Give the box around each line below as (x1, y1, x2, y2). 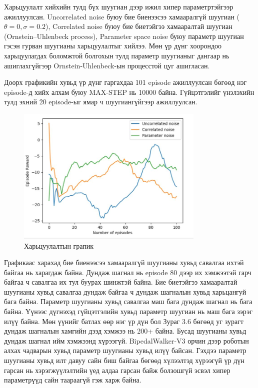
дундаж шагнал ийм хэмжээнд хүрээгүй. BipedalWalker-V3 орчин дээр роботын (4, 335, 249, 346)
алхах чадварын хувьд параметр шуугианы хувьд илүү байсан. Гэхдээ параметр (4, 345, 246, 356)
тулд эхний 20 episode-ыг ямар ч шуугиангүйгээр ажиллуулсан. (4, 96, 197, 107)
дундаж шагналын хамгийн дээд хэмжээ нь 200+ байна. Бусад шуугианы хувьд (4, 326, 246, 336)
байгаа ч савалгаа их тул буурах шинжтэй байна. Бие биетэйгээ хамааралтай (4, 277, 237, 287)
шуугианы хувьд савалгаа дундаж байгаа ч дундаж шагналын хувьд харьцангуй (4, 286, 246, 297)
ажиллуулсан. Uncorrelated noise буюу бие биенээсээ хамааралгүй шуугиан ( (4, 11, 240, 21)
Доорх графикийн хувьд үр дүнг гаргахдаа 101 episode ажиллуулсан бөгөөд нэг (4, 77, 247, 87)
